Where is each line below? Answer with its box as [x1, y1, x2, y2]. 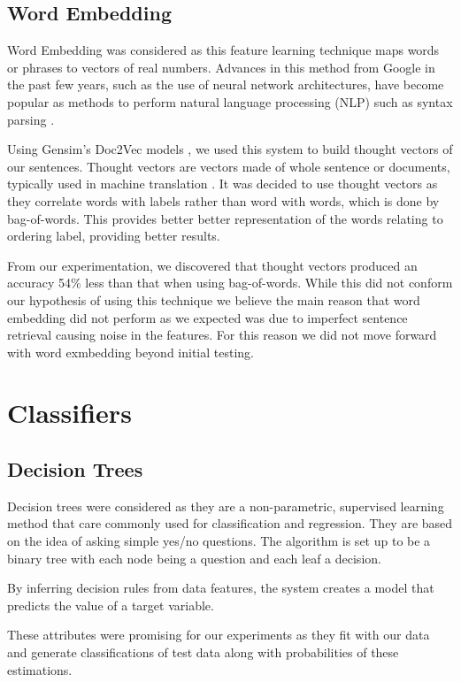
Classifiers [7, 395, 132, 431]
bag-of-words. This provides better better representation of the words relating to [7, 209, 443, 227]
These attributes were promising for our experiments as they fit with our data [7, 625, 430, 644]
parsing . [7, 110, 55, 128]
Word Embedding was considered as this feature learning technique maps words [7, 41, 440, 59]
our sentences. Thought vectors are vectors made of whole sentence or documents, [7, 157, 450, 175]
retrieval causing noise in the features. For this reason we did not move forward [7, 326, 437, 344]
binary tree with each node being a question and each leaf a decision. [7, 548, 381, 567]
